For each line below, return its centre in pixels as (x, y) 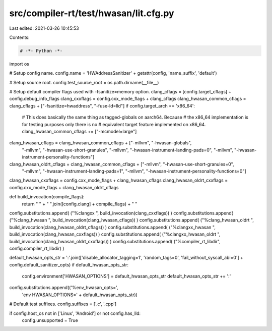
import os (19, 64)
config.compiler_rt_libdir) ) (37, 248)
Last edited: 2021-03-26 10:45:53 (44, 28)
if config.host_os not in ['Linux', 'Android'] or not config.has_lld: (75, 313)
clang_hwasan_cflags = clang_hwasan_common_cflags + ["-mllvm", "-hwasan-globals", (100, 143)
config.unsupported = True (50, 320)
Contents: (19, 37)
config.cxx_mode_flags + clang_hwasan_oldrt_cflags (64, 187)
